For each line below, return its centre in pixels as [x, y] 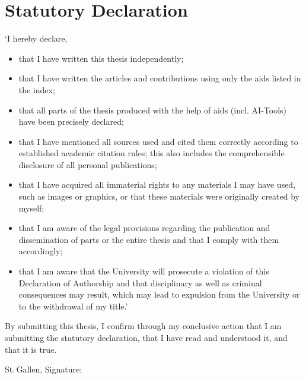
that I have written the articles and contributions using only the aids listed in [160, 78]
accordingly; [41, 251]
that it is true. [31, 349]
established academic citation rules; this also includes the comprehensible [152, 153]
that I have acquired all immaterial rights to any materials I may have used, [157, 184]
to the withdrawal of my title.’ [73, 306]
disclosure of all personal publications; [88, 164]
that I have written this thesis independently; [101, 58]
